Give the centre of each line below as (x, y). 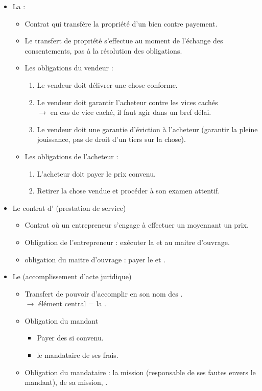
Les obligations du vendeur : (69, 68)
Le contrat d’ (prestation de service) (69, 207)
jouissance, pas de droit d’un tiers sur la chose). (111, 139)
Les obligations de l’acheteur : (72, 156)
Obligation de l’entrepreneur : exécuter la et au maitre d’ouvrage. (127, 242)
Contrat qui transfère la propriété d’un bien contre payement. (121, 23)
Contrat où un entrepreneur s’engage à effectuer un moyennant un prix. (137, 225)
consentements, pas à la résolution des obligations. (103, 50)
